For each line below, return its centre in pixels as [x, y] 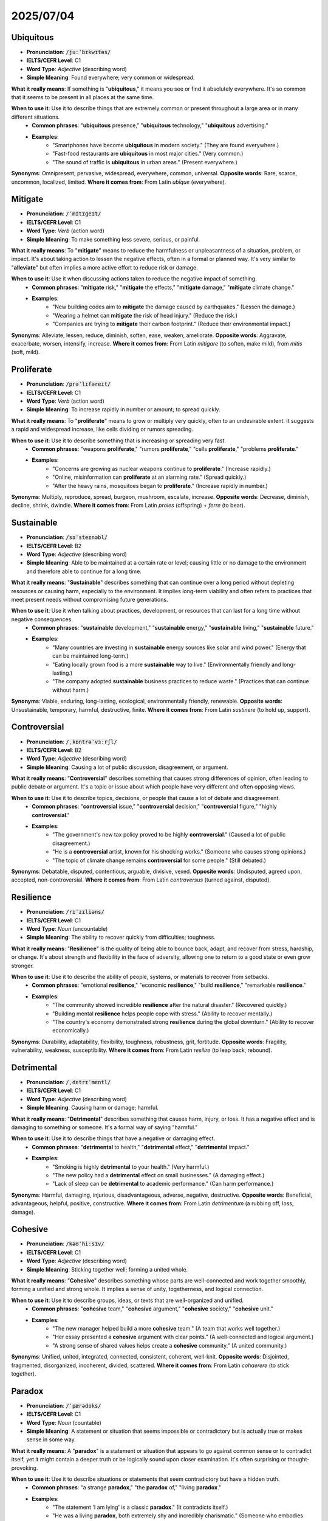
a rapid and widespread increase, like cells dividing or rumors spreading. [102, 430]
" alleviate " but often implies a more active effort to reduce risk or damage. [104, 267]
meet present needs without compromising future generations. [90, 599]
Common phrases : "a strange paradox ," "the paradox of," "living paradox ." [127, 1488]
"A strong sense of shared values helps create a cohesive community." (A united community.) [170, 1345]
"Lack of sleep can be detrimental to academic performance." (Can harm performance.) [163, 1184]
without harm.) [71, 690]
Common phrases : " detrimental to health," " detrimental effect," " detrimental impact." [141, 1147]
